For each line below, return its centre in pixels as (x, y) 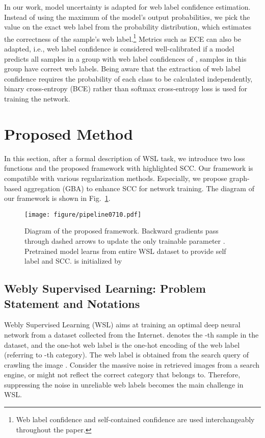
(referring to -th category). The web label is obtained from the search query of (126, 355)
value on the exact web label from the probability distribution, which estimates (128, 27)
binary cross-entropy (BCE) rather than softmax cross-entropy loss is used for (126, 88)
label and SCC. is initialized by (73, 261)
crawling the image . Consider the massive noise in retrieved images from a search (132, 364)
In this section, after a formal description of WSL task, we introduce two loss (125, 158)
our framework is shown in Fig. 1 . (57, 198)
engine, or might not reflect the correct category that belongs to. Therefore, (122, 375)
